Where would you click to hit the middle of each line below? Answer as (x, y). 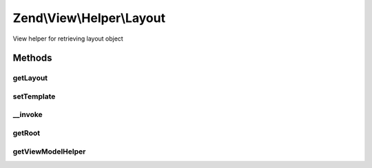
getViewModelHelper (49, 151)
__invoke (28, 115)
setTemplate (34, 96)
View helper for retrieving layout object (68, 39)
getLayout (30, 78)
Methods (32, 58)
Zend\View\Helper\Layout (89, 18)
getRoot (27, 133)
